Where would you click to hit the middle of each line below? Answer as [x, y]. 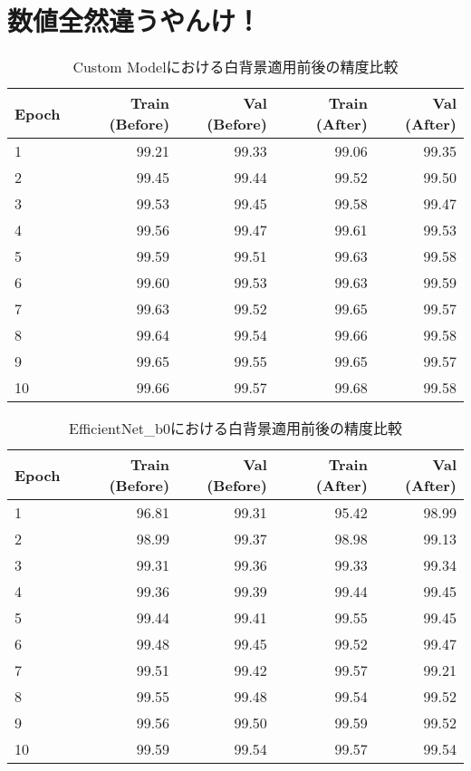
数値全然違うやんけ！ [135, 20]
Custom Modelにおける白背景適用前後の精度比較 [235, 67]
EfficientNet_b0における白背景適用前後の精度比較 [235, 429]
